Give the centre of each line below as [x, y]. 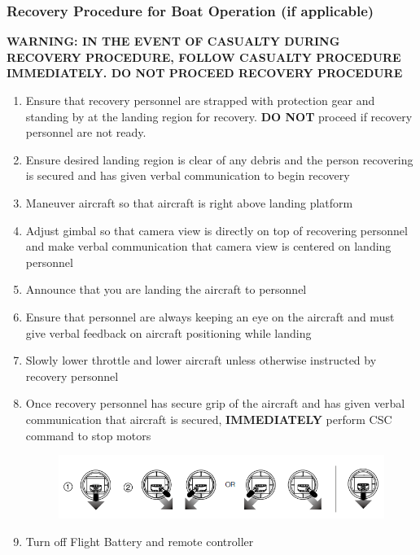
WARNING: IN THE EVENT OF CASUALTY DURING [173, 41]
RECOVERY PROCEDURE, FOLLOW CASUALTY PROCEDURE [204, 57]
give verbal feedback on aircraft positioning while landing [168, 332]
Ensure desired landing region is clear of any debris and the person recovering [219, 159]
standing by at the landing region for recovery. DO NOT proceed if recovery [219, 116]
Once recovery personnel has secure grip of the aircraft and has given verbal [215, 403]
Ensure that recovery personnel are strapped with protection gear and [200, 100]
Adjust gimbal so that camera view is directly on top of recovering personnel [217, 230]
